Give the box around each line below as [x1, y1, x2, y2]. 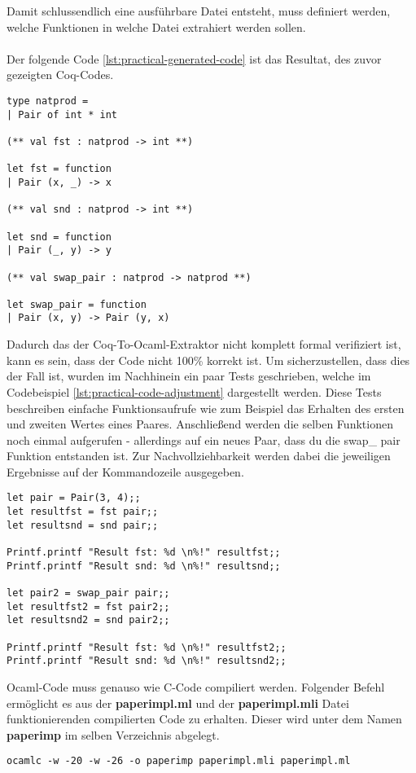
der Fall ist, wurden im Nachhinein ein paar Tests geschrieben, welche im [7, 367, 371, 384]
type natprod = [7, 94, 89, 107]
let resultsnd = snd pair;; [7, 519, 159, 531]
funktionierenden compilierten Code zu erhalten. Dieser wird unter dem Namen [7, 710, 402, 727]
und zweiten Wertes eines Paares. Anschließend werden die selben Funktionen [7, 415, 393, 433]
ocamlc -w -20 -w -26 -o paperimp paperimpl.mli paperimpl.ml [7, 755, 351, 767]
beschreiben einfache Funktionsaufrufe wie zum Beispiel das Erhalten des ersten [7, 399, 405, 416]
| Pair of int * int [7, 108, 118, 121]
